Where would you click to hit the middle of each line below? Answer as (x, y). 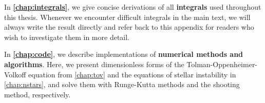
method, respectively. (37, 94)
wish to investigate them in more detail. (67, 37)
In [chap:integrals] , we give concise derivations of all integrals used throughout (133, 7)
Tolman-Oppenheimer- (222, 64)
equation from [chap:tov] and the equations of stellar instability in (132, 74)
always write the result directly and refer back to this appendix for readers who (129, 27)
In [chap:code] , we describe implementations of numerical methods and (124, 54)
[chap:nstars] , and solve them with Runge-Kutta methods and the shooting (122, 84)
